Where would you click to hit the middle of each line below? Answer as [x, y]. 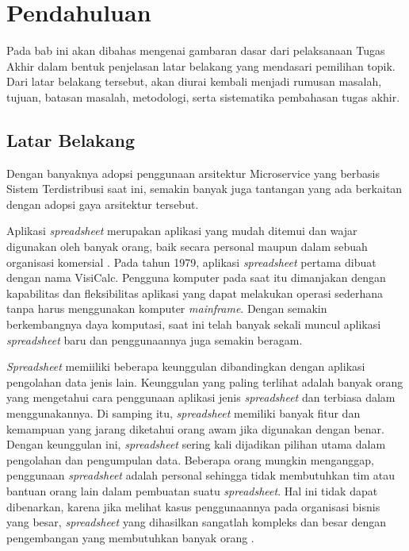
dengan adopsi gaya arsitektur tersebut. [103, 204]
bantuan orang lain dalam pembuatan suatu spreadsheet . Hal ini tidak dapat [192, 490]
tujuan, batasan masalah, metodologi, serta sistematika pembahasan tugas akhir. [203, 96]
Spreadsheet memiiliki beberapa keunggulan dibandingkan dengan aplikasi [186, 366]
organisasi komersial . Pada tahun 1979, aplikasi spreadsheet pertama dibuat [191, 262]
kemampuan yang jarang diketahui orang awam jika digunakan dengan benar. [195, 428]
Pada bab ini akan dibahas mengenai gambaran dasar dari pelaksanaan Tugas [196, 50]
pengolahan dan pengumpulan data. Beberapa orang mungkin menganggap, [190, 459]
